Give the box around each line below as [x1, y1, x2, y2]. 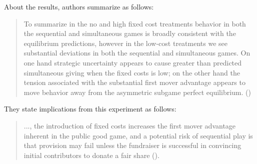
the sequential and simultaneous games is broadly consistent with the [23, 28, 236, 38]
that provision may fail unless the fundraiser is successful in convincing [23, 140, 241, 150]
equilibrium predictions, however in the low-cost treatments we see [23, 37, 227, 48]
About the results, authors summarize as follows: [4, 1, 154, 11]
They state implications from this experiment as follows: [4, 103, 176, 114]
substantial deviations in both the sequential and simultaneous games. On [23, 47, 250, 58]
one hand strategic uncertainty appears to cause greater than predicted [23, 57, 242, 67]
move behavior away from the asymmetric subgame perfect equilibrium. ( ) [23, 86, 251, 97]
